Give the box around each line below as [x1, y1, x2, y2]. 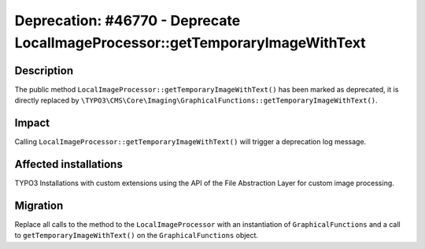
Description [14, 64, 74, 77]
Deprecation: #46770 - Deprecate [14, 12, 241, 29]
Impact [14, 117, 50, 130]
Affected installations [14, 158, 124, 171]
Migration [14, 199, 64, 212]
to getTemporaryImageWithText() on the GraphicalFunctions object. [14, 231, 259, 240]
